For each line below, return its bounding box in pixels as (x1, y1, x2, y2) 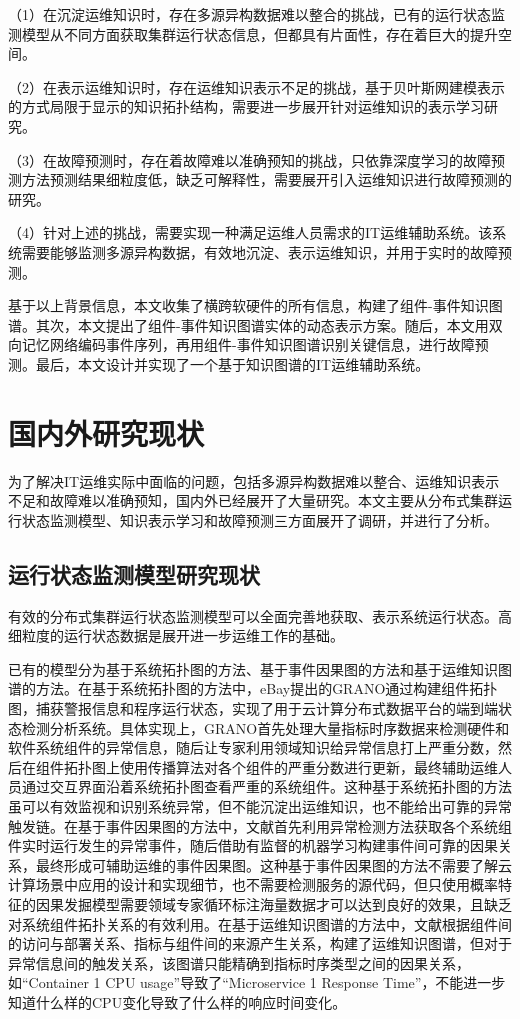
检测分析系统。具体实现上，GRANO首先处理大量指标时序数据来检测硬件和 (21, 717, 510, 738)
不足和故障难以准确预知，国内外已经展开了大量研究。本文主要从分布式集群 (8, 490, 498, 511)
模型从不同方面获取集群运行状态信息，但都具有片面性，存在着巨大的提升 (21, 23, 498, 44)
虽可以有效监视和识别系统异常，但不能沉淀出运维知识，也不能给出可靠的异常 (8, 795, 512, 816)
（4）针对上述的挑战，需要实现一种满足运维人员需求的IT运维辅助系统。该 (8, 222, 493, 243)
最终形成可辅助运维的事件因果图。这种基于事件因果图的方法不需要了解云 (35, 854, 512, 875)
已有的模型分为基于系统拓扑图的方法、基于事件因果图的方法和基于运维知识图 (8, 658, 512, 679)
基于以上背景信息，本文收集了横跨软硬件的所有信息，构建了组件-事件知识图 (8, 295, 503, 316)
